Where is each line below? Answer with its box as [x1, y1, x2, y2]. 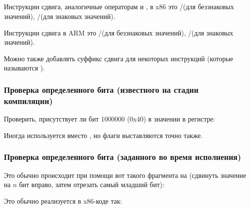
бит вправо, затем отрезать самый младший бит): [19, 179, 165, 190]
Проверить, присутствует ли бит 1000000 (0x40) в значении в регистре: [4, 114, 215, 124]
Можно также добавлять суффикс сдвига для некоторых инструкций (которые [4, 53, 234, 63]
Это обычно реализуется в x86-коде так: [4, 195, 122, 206]
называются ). [4, 63, 45, 73]
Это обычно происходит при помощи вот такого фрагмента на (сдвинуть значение [4, 170, 247, 180]
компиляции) [4, 94, 53, 106]
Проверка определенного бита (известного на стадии [4, 83, 199, 95]
